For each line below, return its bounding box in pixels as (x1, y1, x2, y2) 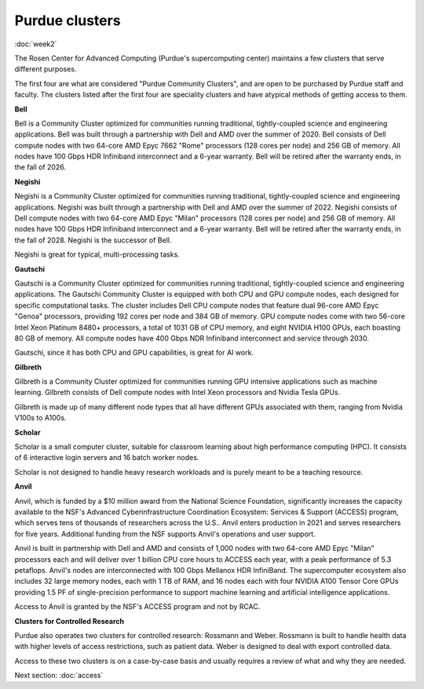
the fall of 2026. (14, 162, 67, 172)
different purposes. (14, 64, 77, 74)
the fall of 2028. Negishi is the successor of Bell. (14, 235, 172, 245)
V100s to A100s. (14, 413, 67, 423)
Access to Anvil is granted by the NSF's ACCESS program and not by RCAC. (14, 602, 261, 611)
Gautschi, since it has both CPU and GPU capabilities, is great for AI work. (14, 348, 254, 357)
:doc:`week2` (14, 39, 57, 49)
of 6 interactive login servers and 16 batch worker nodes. (14, 453, 199, 462)
